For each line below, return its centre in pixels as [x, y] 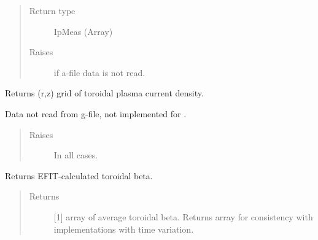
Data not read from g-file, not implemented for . [96, 113]
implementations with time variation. [124, 229]
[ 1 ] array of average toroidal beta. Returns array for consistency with [183, 216]
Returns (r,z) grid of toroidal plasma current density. [104, 93]
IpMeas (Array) [83, 31]
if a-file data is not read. [99, 72]
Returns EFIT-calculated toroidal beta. [79, 175]
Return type [52, 10]
